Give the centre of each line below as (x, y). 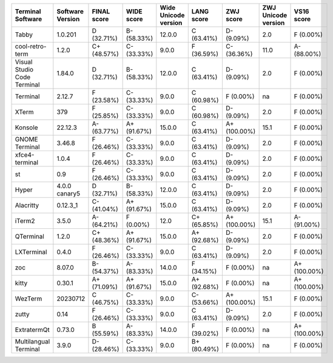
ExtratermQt (32, 330)
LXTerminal (31, 252)
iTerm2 (25, 221)
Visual (24, 62)
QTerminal (30, 236)
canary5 (69, 193)
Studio (24, 70)
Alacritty (27, 205)
